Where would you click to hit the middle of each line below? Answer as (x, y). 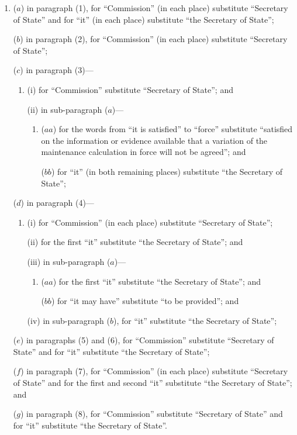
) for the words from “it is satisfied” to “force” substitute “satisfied (173, 129)
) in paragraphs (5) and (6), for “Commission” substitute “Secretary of (147, 340)
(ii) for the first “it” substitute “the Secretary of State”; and (135, 242)
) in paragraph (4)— (57, 203)
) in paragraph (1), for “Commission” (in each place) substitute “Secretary (154, 8)
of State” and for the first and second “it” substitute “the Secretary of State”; (153, 383)
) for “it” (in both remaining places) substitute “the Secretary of (167, 171)
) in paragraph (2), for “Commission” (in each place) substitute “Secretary (154, 39)
